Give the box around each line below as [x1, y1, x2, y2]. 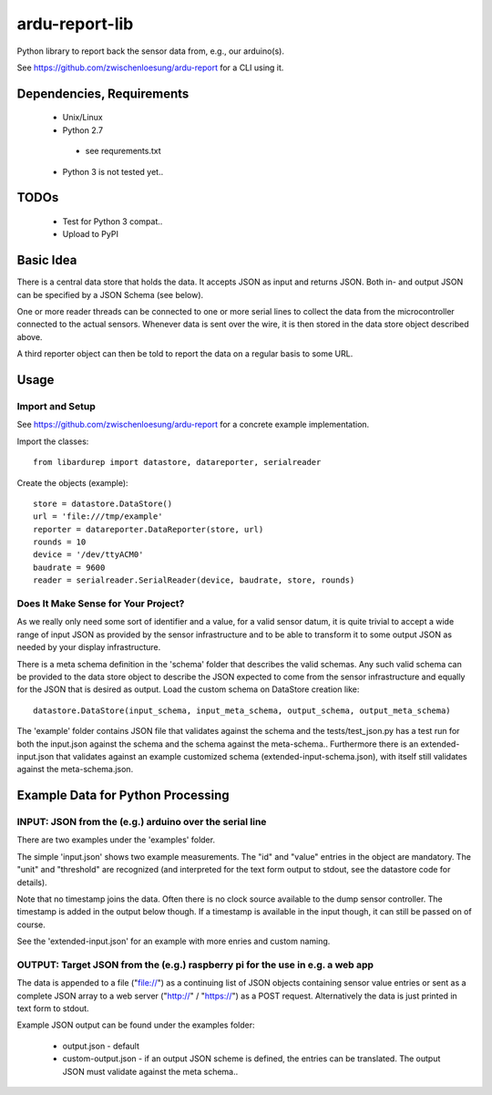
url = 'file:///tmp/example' [33, 511, 163, 522]
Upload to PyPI [62, 229, 118, 240]
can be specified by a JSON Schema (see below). [16, 289, 204, 300]
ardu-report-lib [16, 14, 134, 34]
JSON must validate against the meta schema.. [62, 1066, 239, 1077]
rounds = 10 [33, 537, 87, 547]
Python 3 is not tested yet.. [62, 166, 164, 177]
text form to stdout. [16, 1003, 90, 1014]
